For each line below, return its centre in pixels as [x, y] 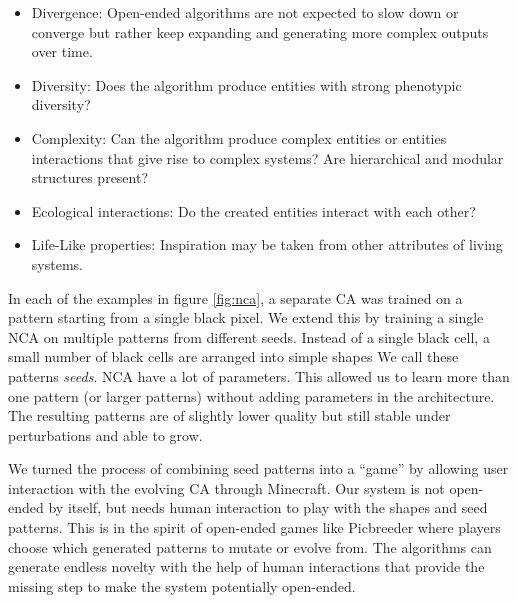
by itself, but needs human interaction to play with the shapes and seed [268, 507]
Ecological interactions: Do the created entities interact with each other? [253, 210]
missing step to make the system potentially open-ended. [182, 585]
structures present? [90, 177]
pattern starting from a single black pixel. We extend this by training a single [246, 317]
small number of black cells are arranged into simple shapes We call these [233, 356]
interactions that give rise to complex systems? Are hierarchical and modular [267, 157]
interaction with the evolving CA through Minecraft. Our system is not [226, 487]
